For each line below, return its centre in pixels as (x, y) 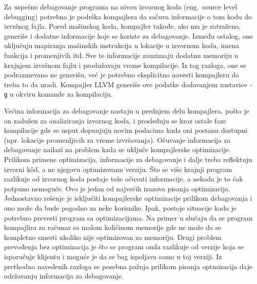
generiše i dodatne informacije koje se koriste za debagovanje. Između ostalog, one (128, 35)
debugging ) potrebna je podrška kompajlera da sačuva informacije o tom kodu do (128, 16)
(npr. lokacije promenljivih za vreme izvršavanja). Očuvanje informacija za (117, 140)
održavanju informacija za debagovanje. (64, 276)
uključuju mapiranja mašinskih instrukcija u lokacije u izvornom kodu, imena (122, 45)
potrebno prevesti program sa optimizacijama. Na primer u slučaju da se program (128, 217)
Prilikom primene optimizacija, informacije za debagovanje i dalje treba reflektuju (128, 159)
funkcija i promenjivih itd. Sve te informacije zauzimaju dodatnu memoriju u (121, 55)
